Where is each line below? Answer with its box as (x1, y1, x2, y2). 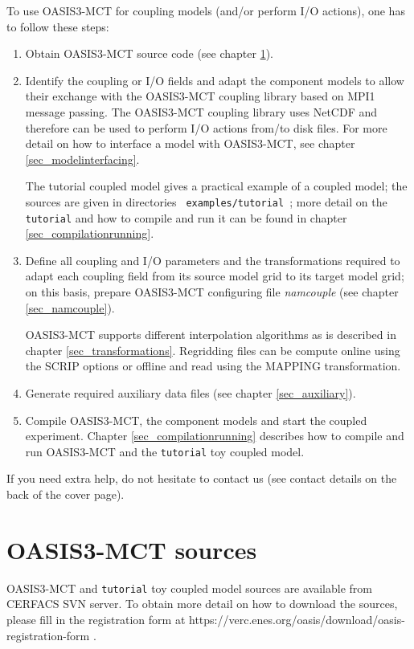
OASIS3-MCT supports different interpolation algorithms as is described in (25, 326, 396, 343)
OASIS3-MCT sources (6, 533, 257, 565)
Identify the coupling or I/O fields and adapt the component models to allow (25, 71, 404, 88)
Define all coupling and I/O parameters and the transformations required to (25, 251, 400, 268)
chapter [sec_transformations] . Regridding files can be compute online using (25, 341, 400, 358)
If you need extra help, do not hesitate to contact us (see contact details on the (6, 470, 397, 487)
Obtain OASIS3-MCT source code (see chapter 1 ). (25, 45, 274, 62)
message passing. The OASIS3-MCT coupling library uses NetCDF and (25, 103, 378, 120)
